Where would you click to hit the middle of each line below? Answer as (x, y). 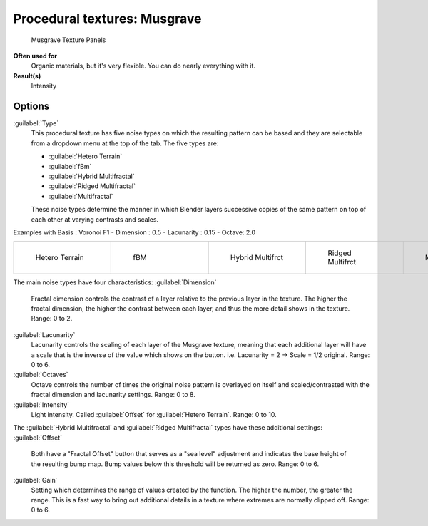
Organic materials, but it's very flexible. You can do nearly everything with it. (143, 66)
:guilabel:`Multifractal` (81, 196)
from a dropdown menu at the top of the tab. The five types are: (125, 143)
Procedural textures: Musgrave (107, 19)
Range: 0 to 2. (52, 319)
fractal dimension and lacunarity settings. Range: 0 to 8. (113, 395)
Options (31, 106)
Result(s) (27, 76)
